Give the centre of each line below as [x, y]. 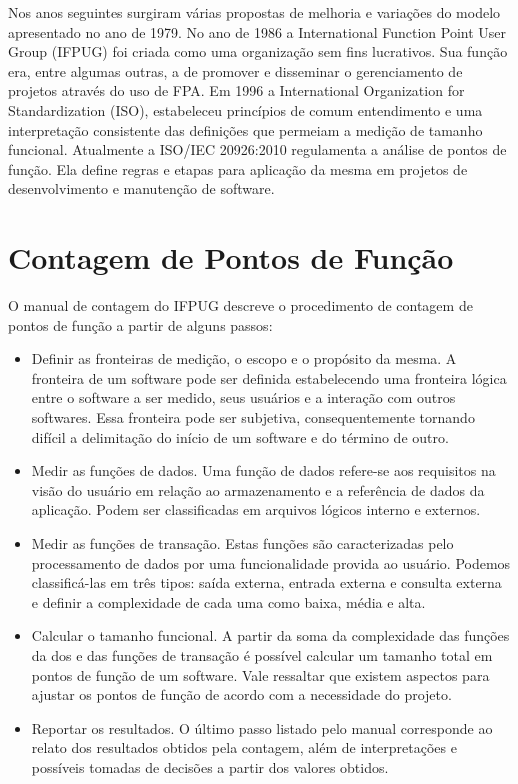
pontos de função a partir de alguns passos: [140, 324]
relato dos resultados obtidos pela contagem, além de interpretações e [244, 747]
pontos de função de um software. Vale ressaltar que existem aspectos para [260, 674]
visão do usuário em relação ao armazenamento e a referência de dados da [258, 489]
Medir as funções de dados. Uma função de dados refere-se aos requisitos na [263, 470]
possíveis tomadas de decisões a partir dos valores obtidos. [210, 766]
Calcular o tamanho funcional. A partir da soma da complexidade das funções [270, 635]
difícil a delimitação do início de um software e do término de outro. [240, 436]
